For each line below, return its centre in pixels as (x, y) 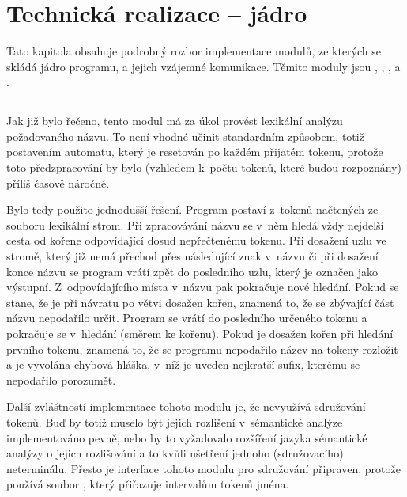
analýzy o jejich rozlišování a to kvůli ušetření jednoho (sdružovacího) (175, 453)
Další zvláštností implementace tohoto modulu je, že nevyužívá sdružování (186, 406)
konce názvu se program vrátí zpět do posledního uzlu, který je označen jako (192, 271)
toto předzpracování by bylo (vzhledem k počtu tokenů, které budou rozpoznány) (204, 167)
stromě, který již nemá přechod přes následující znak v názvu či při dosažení (192, 256)
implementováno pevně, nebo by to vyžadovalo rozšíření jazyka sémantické (187, 437)
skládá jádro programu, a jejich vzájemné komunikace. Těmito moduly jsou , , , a (203, 66)
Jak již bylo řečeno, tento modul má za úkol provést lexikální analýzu (175, 121)
